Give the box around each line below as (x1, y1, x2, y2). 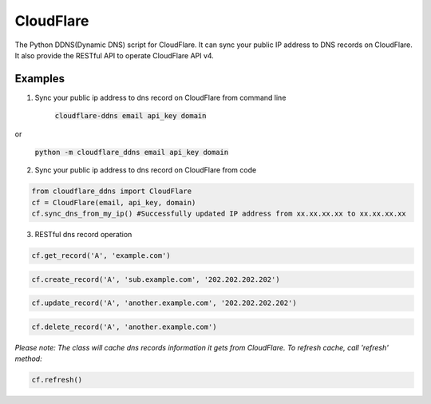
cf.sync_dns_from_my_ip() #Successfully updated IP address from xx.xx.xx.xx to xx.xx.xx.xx (31, 209, 406, 219)
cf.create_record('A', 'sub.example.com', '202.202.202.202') (31, 275, 280, 283)
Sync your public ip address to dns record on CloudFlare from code (34, 165, 257, 175)
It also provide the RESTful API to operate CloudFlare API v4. (14, 50, 215, 60)
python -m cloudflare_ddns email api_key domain (34, 148, 229, 157)
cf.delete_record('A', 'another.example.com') (31, 322, 217, 331)
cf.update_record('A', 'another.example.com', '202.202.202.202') (31, 299, 297, 307)
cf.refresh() (31, 375, 83, 385)
